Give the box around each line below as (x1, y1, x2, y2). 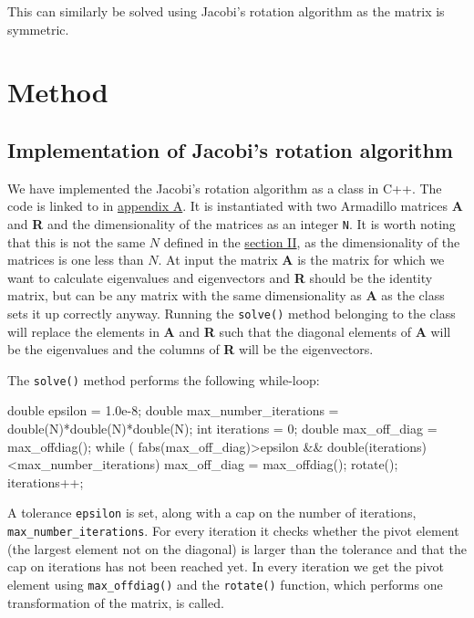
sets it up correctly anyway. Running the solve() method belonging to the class (7, 303, 456, 322)
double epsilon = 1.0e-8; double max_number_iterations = (7, 401, 339, 420)
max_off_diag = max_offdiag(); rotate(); (164, 455, 398, 474)
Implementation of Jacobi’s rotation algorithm (7, 135, 453, 163)
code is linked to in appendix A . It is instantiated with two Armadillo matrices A (7, 196, 463, 215)
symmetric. (7, 19, 69, 38)
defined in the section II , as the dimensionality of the (163, 232, 460, 251)
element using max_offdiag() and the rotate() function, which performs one (7, 574, 443, 593)
